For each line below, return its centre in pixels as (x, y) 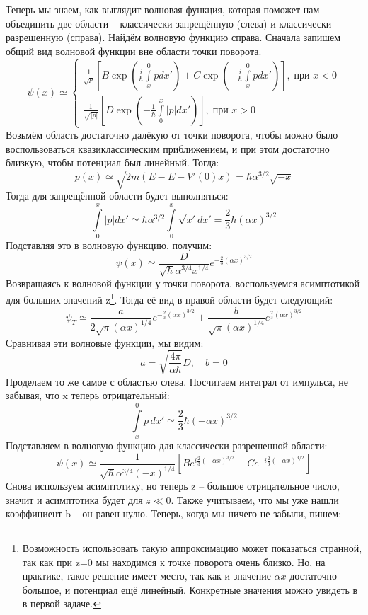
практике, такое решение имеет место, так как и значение (146, 576)
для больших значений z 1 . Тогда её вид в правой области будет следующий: (169, 298)
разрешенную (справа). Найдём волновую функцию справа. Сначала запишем (173, 37)
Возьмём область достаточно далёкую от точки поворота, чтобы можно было (172, 134)
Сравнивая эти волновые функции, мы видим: (105, 342)
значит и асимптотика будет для (74, 499)
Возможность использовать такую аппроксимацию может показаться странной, (192, 548)
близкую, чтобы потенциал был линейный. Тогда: (113, 162)
